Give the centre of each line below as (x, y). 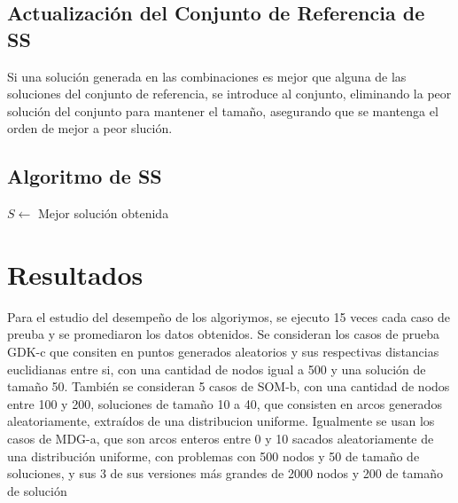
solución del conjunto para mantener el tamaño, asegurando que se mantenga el (223, 110)
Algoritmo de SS (85, 176)
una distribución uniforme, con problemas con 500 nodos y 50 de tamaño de (213, 456)
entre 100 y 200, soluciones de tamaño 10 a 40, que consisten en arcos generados (225, 403)
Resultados (75, 274)
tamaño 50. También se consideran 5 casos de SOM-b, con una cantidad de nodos (229, 386)
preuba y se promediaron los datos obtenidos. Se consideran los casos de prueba (224, 334)
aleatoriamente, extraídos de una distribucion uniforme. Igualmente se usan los (221, 421)
